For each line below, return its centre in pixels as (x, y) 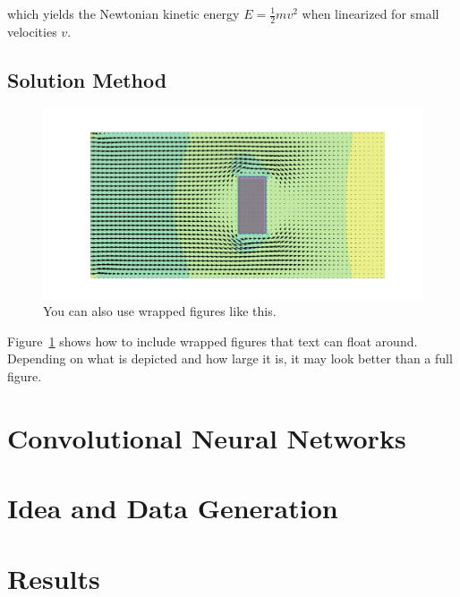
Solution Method (87, 79)
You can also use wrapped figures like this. (160, 311)
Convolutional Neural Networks (207, 437)
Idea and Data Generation (173, 508)
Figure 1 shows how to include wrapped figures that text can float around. (213, 341)
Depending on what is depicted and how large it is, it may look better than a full (230, 358)
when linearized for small (371, 13)
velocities (32, 31)
